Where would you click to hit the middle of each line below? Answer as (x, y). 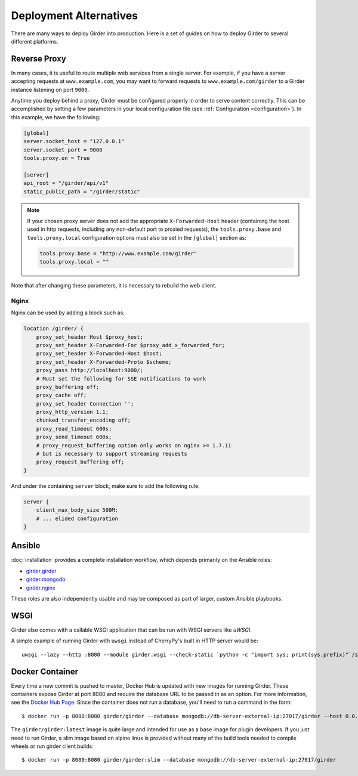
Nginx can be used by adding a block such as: (68, 313)
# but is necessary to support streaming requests (112, 454)
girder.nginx (41, 588)
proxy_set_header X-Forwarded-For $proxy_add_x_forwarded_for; (131, 345)
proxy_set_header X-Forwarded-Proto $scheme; (104, 362)
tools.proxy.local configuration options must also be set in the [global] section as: (137, 237)
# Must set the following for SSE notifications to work (121, 378)
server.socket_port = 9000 (63, 150)
